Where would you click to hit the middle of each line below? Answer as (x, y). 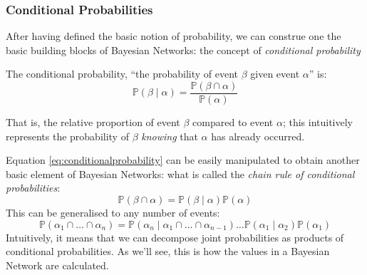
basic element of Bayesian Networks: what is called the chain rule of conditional (180, 173)
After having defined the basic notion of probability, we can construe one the (174, 36)
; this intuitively (318, 122)
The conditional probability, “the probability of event (122, 74)
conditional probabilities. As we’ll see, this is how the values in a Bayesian (168, 251)
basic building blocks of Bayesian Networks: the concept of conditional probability (183, 50)
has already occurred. (258, 136)
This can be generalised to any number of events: (113, 213)
